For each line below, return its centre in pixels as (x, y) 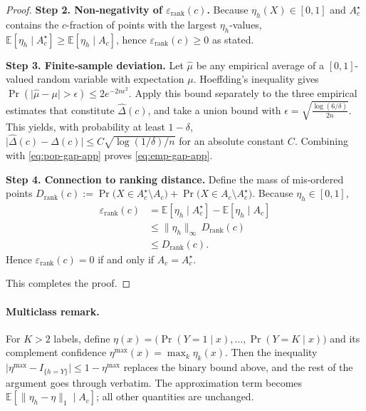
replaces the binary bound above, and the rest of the (238, 367)
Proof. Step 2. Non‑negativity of (84, 9)
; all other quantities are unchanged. (175, 396)
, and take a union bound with (214, 110)
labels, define (82, 338)
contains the (32, 24)
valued (20, 79)
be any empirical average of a (260, 65)
